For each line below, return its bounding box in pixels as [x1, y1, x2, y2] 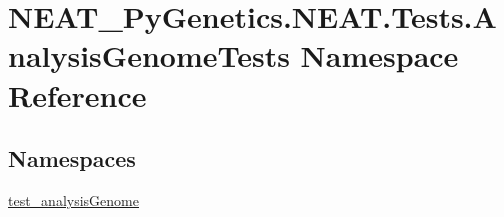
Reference [8, 74, 147, 115]
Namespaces [8, 143, 136, 174]
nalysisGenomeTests [8, 35, 290, 76]
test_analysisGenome [8, 189, 139, 210]
